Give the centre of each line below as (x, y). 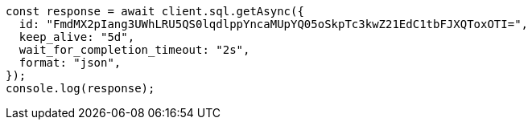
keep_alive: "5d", (77, 37)
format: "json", (70, 63)
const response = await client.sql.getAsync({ (155, 11)
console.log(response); (80, 88)
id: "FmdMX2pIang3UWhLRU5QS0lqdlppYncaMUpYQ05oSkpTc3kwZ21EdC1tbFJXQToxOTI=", (274, 24)
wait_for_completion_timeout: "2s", (134, 50)
